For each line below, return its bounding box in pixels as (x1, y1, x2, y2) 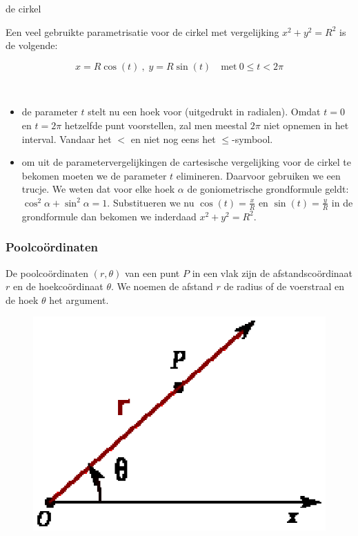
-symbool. (232, 131, 273, 146)
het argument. (49, 292, 109, 307)
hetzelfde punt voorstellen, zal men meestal (64, 117, 248, 132)
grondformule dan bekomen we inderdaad (21, 209, 197, 223)
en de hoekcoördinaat (12, 279, 103, 294)
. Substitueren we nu (107, 195, 195, 209)
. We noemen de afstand (110, 279, 213, 294)
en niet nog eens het (130, 131, 216, 146)
